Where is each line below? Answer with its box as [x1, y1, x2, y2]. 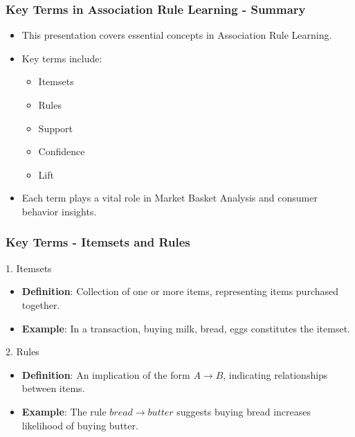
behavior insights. [21, 204, 97, 218]
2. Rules [6, 344, 39, 359]
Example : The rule [21, 404, 107, 418]
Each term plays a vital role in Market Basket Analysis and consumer [21, 190, 318, 205]
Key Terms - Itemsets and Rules [6, 233, 190, 251]
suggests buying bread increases [176, 404, 311, 418]
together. [21, 297, 60, 312]
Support [38, 121, 73, 135]
